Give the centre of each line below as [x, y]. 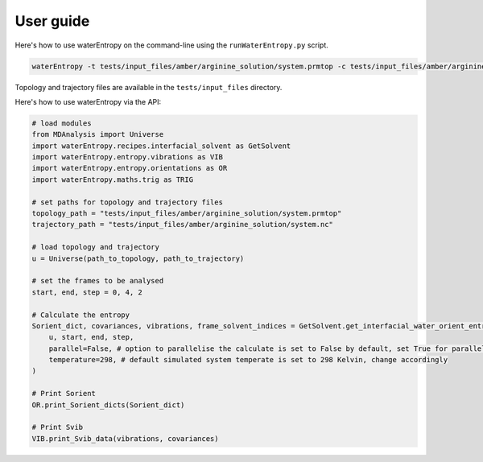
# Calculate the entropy [81, 315]
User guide [52, 21]
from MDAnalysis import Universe [98, 134]
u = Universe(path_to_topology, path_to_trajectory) [138, 258]
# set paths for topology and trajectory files [127, 202]
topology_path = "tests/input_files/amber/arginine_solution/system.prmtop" [187, 214]
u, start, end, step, [91, 337]
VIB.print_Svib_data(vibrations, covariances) [125, 438]
